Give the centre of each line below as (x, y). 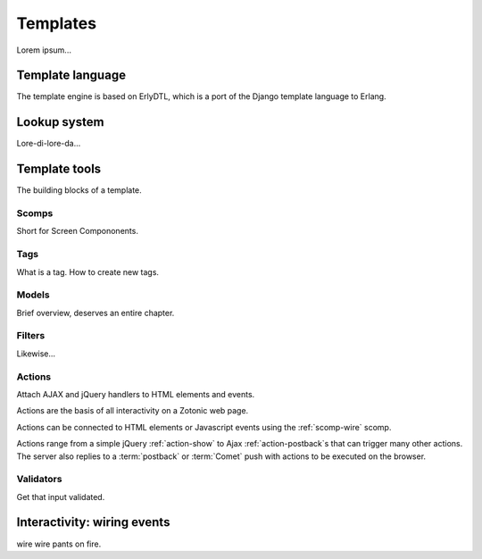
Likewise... (36, 354)
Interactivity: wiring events (93, 522)
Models (33, 295)
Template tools (59, 169)
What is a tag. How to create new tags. (88, 271)
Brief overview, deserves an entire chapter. (96, 313)
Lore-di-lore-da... (49, 144)
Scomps (35, 213)
